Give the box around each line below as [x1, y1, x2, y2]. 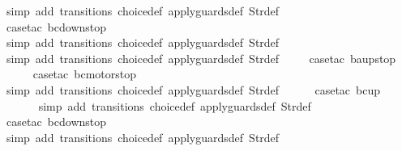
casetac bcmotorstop [32, 65, 137, 82]
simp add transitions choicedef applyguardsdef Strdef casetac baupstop [6, 49, 396, 66]
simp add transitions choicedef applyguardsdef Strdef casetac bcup [6, 81, 381, 98]
